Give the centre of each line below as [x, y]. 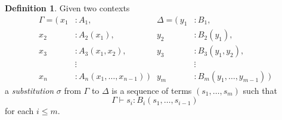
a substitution [30, 90]
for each [19, 111]
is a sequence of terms [152, 90]
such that [260, 90]
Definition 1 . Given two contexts [67, 8]
